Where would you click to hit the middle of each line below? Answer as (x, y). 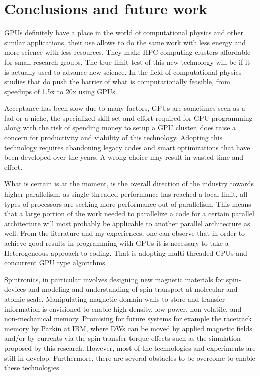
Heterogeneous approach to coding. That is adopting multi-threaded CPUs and (126, 252)
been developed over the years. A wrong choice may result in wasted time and (124, 157)
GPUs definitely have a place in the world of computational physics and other (124, 32)
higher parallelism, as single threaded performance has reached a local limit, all (126, 194)
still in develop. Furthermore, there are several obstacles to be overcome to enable (130, 358)
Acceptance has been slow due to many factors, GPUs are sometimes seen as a (125, 108)
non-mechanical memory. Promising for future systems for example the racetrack (128, 319)
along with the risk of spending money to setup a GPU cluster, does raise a (120, 128)
